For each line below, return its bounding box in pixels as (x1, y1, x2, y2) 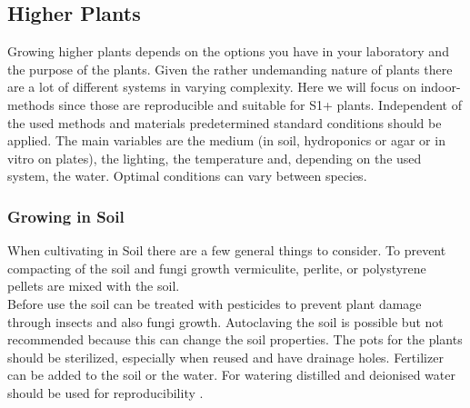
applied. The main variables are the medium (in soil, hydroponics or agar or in (7, 131, 445, 150)
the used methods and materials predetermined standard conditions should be (7, 113, 442, 132)
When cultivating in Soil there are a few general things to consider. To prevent (7, 241, 446, 260)
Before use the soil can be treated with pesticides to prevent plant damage (7, 294, 422, 313)
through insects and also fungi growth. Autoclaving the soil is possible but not (7, 312, 444, 331)
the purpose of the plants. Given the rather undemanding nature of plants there (7, 59, 453, 78)
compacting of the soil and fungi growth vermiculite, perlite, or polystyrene (7, 258, 426, 277)
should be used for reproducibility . (7, 383, 204, 402)
